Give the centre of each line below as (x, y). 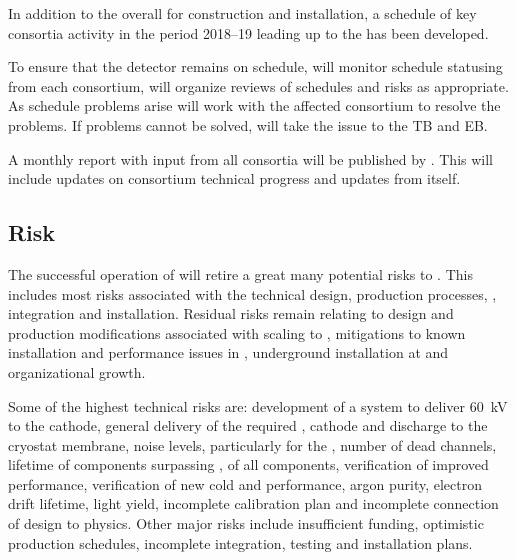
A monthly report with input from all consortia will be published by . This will (251, 158)
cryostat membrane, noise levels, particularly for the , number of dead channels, (252, 444)
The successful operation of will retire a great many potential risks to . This (240, 273)
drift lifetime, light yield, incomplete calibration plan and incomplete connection (253, 503)
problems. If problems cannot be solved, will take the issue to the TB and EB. (248, 124)
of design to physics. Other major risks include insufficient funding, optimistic (246, 523)
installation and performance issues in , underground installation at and (228, 352)
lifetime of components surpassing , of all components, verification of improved (248, 464)
